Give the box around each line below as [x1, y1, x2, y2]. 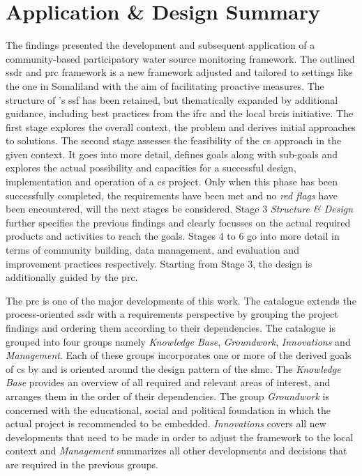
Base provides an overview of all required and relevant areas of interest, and [6, 375, 331, 390]
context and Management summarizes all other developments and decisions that [6, 443, 347, 458]
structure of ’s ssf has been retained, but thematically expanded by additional [6, 92, 338, 107]
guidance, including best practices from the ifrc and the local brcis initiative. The [6, 106, 354, 121]
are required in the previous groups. [6, 456, 158, 471]
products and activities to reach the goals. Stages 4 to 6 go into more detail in [6, 229, 340, 243]
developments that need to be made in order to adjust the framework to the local [6, 429, 354, 444]
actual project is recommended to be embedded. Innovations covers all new [6, 416, 326, 431]
